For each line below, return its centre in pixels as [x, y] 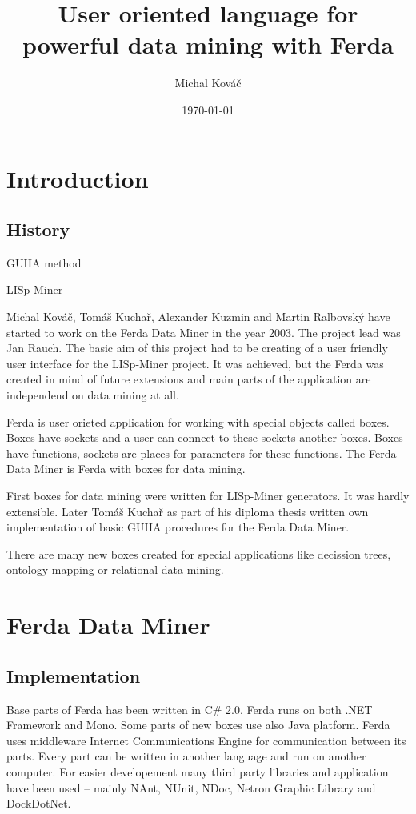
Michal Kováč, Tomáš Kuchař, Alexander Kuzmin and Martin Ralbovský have [198, 317]
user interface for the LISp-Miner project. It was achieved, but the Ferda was [195, 363]
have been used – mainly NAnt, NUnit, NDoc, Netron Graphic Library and [191, 787]
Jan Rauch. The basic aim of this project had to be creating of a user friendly [197, 348]
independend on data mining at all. [93, 395]
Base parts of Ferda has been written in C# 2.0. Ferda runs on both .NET [190, 709]
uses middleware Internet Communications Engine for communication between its [206, 740]
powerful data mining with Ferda [208, 44]
